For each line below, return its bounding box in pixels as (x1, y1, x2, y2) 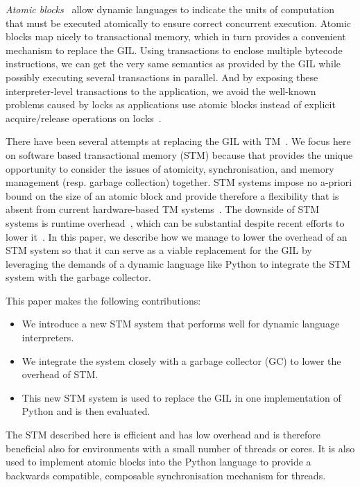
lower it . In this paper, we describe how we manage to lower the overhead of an (6, 229, 348, 243)
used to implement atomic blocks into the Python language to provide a (6, 454, 311, 469)
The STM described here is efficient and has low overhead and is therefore (6, 427, 320, 442)
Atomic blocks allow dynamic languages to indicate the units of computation (6, 2, 334, 16)
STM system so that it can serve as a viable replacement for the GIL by (6, 243, 312, 257)
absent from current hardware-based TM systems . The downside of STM (6, 202, 320, 216)
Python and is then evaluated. (22, 404, 151, 418)
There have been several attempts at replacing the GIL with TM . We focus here (6, 134, 351, 148)
